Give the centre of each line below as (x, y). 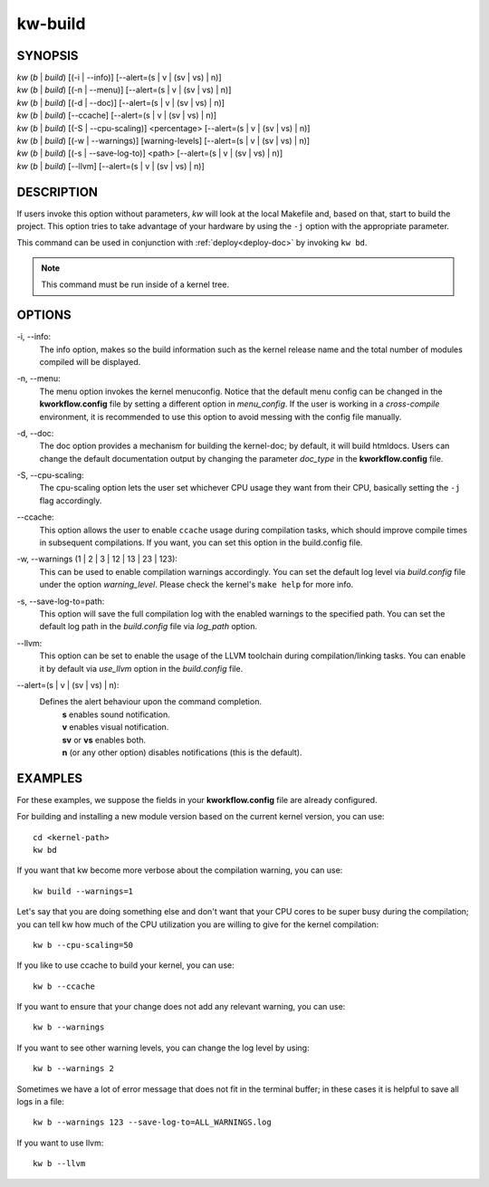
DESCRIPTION (58, 191)
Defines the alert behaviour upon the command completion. (151, 702)
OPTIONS (44, 316)
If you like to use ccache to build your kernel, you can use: (125, 965)
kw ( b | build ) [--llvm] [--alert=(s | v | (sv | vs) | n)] (111, 166)
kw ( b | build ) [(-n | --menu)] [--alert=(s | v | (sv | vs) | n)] (124, 90)
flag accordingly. (71, 500)
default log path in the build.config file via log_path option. (149, 627)
